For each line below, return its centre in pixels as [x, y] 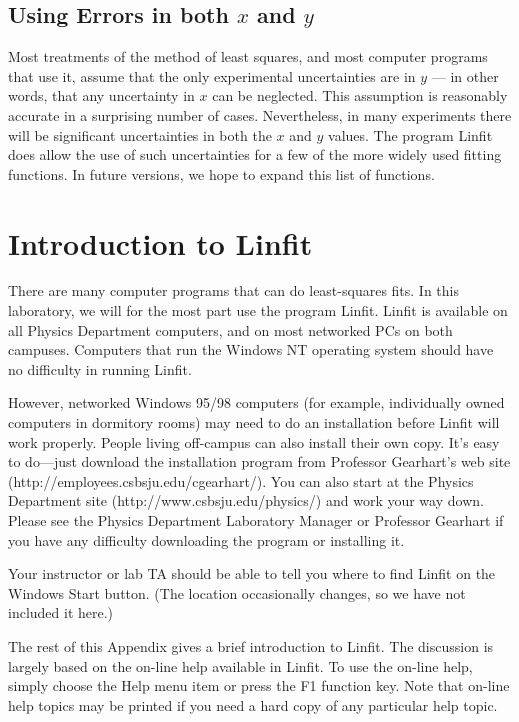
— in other [465, 75]
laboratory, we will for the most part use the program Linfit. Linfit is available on [258, 310]
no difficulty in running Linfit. [100, 368]
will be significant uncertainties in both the [140, 134]
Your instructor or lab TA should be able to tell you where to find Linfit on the [252, 573]
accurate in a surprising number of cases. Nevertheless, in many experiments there [260, 114]
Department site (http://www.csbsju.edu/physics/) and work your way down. [246, 500]
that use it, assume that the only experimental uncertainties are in [212, 75]
